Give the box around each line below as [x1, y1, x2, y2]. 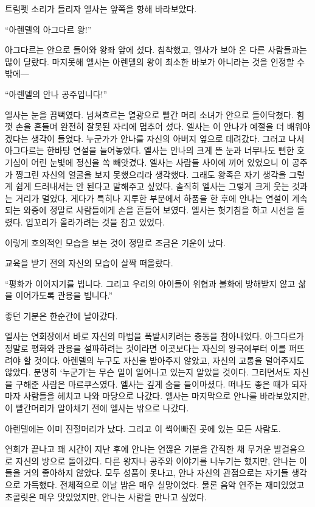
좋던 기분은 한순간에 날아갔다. [5, 309, 118, 322]
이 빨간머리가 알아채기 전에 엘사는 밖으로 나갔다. [5, 402, 189, 414]
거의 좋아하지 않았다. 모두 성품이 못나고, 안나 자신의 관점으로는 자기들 [23, 466, 289, 479]
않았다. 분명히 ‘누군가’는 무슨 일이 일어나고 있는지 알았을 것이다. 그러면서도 [5, 366, 291, 378]
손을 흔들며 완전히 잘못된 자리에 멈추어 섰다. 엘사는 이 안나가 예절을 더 [15, 120, 285, 133]
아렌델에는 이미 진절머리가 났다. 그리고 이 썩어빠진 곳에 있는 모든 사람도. [5, 422, 281, 434]
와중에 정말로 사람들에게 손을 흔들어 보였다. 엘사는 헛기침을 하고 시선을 [23, 204, 294, 216]
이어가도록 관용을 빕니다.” [15, 289, 113, 302]
